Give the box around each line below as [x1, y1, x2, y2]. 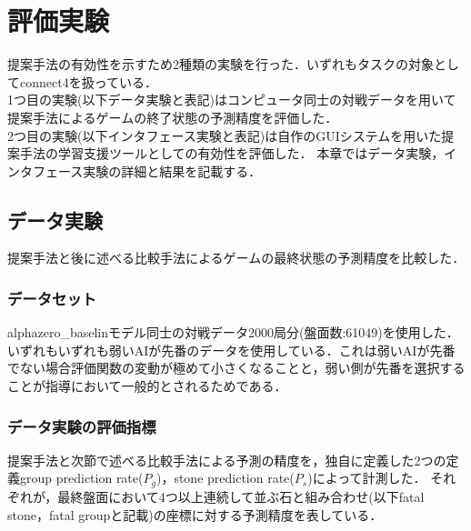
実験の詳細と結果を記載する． [83, 161, 262, 180]
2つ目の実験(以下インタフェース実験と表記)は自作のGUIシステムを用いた [7, 125, 442, 145]
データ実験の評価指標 [7, 415, 156, 437]
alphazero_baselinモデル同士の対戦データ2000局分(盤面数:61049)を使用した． [7, 323, 459, 342]
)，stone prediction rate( [155, 468, 295, 487]
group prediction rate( [19, 468, 144, 487]
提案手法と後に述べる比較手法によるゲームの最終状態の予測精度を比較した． [7, 248, 466, 267]
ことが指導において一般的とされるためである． [7, 376, 287, 396]
